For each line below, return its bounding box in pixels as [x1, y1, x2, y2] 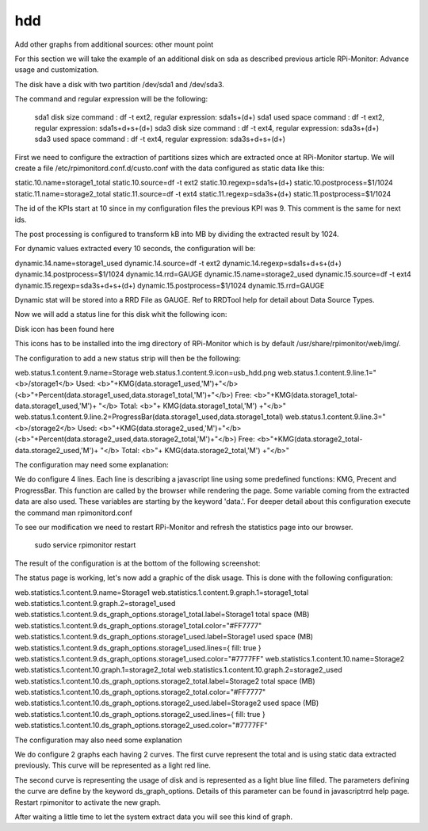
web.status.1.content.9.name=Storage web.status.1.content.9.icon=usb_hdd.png [14, 368, 277, 377]
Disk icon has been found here [14, 324, 115, 334]
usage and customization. [14, 65, 99, 74]
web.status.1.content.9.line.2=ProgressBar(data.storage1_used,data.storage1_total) [14, 412, 284, 421]
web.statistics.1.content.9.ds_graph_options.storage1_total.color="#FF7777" [14, 620, 262, 630]
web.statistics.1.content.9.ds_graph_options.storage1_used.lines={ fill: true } [14, 642, 262, 653]
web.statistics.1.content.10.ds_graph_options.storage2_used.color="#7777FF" [14, 721, 268, 730]
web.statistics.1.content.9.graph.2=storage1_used [14, 598, 176, 608]
